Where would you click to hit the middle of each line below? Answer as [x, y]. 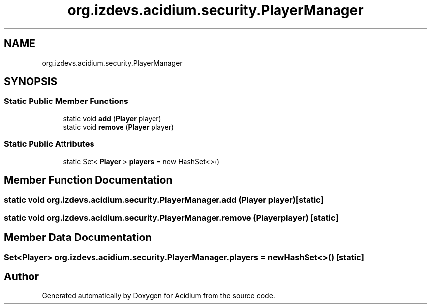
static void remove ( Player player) [119, 127]
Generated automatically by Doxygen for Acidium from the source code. [158, 296]
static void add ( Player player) [112, 118]
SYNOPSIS [31, 82]
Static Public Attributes [49, 144]
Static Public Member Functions [66, 101]
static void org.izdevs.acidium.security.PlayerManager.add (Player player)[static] [164, 200]
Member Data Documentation [78, 238]
